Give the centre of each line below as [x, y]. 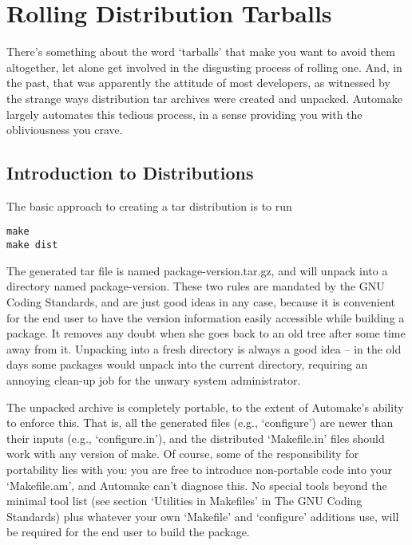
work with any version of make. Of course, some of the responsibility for [183, 454]
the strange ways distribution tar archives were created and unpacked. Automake [204, 98]
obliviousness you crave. [65, 130]
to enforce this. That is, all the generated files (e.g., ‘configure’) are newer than [200, 423]
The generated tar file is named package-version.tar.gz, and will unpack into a [197, 270]
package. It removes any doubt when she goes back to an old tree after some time [206, 333]
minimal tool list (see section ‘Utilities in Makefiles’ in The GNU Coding [184, 501]
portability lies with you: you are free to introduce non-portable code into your [199, 469]
